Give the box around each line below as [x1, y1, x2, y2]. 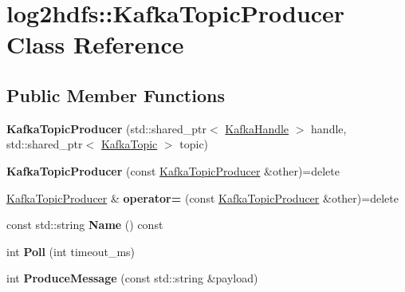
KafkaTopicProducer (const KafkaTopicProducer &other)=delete [6, 162, 340, 179]
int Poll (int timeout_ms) [6, 243, 136, 259]
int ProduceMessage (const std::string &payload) [6, 270, 258, 286]
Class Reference [6, 28, 184, 61]
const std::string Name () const [6, 216, 163, 233]
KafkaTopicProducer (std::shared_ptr [6, 120, 207, 136]
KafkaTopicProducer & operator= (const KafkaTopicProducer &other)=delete [6, 189, 399, 206]
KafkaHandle [225, 120, 289, 136]
